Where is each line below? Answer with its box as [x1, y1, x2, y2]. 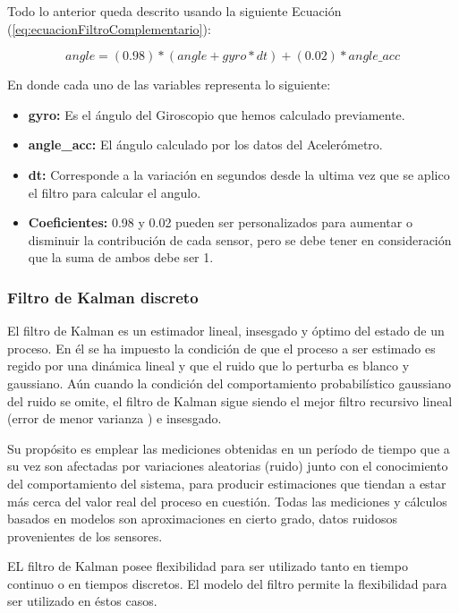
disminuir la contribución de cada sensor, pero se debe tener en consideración [28, 230, 452, 249]
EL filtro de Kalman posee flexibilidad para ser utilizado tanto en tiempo [7, 557, 408, 575]
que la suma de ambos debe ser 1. [28, 248, 214, 267]
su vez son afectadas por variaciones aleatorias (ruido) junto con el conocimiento [7, 456, 448, 475]
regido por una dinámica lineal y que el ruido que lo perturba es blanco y [7, 356, 410, 375]
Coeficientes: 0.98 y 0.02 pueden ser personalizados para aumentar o [28, 213, 412, 232]
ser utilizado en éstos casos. [7, 592, 157, 610]
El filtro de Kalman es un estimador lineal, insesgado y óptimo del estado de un [7, 321, 445, 340]
